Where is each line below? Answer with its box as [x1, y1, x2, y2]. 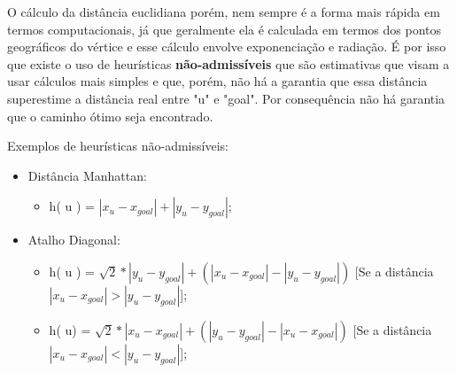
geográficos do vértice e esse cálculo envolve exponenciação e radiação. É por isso [7, 37, 446, 56]
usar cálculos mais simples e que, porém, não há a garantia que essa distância [7, 72, 428, 90]
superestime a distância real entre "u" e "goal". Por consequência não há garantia [7, 89, 445, 107]
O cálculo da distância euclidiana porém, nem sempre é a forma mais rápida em [7, 3, 440, 20]
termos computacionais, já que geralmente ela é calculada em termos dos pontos [7, 19, 442, 38]
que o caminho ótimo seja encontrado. [7, 106, 213, 125]
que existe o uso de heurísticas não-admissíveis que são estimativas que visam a [7, 54, 450, 73]
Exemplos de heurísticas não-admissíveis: [7, 136, 228, 155]
